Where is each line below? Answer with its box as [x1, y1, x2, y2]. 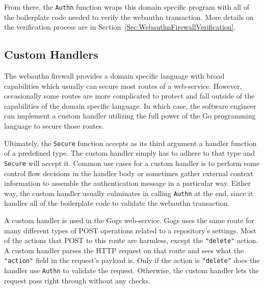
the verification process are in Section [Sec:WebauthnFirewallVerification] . [4, 21, 236, 32]
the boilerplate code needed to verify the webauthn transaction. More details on [4, 11, 254, 22]
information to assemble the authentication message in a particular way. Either [4, 178, 251, 188]
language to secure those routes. [4, 121, 104, 131]
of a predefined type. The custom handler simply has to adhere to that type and [4, 148, 255, 158]
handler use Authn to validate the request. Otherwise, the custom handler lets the [4, 265, 259, 276]
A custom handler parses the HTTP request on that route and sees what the [4, 245, 244, 255]
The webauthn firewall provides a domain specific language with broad [4, 70, 225, 81]
